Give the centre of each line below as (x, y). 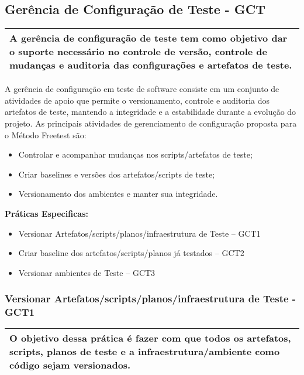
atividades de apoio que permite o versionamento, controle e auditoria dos (137, 100)
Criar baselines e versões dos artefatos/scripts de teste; (117, 174)
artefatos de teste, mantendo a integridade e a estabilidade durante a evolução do (151, 112)
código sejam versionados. (70, 365)
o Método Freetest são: (46, 134)
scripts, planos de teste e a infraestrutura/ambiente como (145, 352)
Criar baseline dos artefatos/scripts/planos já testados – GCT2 (131, 253)
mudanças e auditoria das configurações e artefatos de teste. (151, 65)
